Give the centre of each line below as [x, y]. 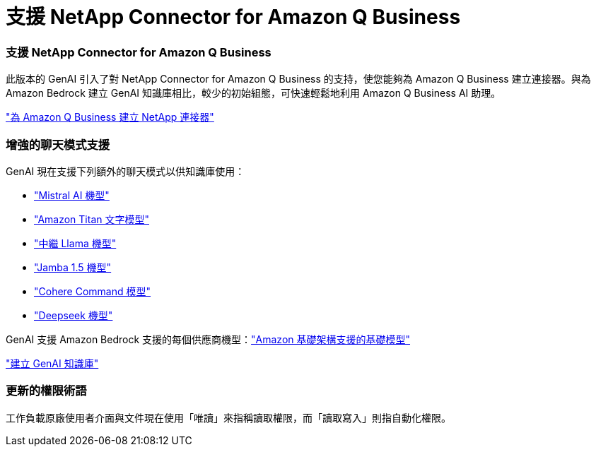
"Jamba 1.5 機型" [73, 267]
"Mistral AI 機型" [72, 195]
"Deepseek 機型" [74, 315]
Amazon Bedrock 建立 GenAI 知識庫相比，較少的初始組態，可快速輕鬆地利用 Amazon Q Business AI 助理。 [253, 93]
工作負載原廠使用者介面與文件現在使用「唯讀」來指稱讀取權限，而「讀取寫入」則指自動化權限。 [228, 417]
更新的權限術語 [46, 391]
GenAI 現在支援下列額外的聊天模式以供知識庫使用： [125, 171]
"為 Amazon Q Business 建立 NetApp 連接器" [110, 117]
